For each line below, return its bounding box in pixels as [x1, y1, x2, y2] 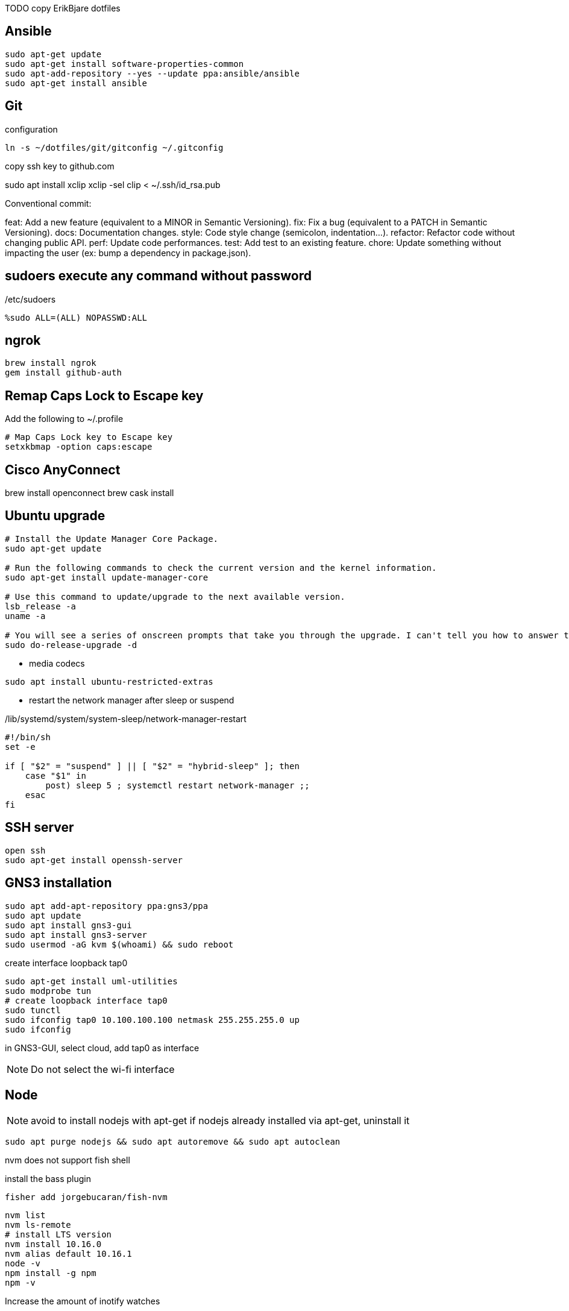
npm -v [5, 1278, 36, 1288]
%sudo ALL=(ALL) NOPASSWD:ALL [5, 312, 148, 322]
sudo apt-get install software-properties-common [5, 58, 244, 69]
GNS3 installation [5, 875, 112, 891]
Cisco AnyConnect [5, 462, 121, 477]
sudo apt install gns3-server [5, 929, 148, 940]
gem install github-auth [5, 368, 122, 378]
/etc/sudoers [5, 294, 56, 304]
